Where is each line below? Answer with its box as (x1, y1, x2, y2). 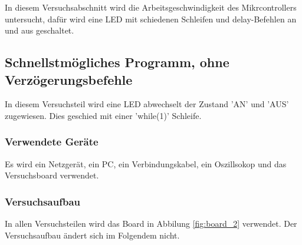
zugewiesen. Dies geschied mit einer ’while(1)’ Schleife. (5, 109, 202, 121)
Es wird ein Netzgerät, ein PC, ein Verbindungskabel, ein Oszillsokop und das (5, 157, 287, 170)
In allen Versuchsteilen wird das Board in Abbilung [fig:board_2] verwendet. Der (5, 217, 297, 230)
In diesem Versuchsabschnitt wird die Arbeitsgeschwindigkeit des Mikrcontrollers (5, 1, 297, 13)
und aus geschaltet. (5, 24, 74, 37)
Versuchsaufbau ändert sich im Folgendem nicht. (5, 229, 180, 241)
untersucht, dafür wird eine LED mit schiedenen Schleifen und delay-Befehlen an (5, 12, 297, 25)
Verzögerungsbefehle (5, 70, 133, 88)
